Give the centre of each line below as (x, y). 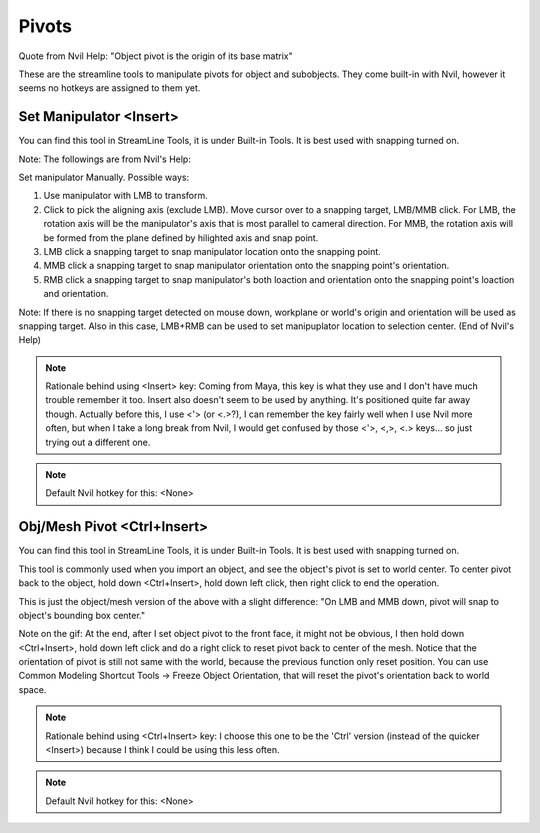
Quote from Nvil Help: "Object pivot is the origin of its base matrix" (156, 56)
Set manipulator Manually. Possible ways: (104, 177)
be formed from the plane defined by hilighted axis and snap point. (181, 237)
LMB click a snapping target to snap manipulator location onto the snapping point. (212, 251)
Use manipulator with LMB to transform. (126, 196)
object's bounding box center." (81, 615)
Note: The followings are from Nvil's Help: (105, 159)
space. (32, 689)
